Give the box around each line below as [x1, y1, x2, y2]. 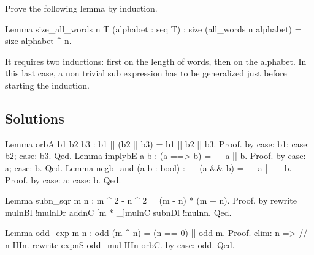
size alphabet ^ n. [5, 34, 72, 47]
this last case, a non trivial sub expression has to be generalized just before [5, 67, 287, 79]
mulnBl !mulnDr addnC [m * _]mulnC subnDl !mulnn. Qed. [5, 205, 232, 218]
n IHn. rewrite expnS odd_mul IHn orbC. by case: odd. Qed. [5, 238, 235, 251]
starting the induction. [5, 78, 90, 91]
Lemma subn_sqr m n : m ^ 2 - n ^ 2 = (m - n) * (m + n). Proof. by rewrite [5, 194, 297, 207]
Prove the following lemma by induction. [5, 2, 158, 14]
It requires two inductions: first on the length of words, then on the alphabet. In [5, 54, 307, 67]
